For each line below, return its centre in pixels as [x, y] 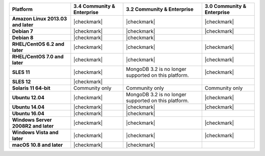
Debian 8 [23, 38]
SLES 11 [21, 72]
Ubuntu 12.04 [28, 98]
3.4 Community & [94, 6]
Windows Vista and [35, 132]
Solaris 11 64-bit [31, 88]
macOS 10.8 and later [38, 145]
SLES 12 [22, 82]
